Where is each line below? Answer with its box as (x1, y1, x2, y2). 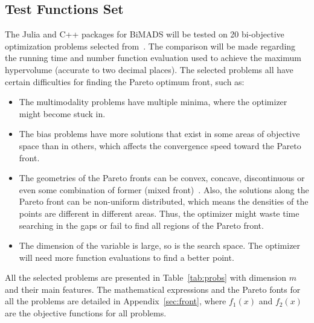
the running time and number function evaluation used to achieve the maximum (5, 51, 301, 64)
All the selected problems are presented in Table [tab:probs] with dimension (5, 271, 287, 284)
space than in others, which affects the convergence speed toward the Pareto (19, 139, 301, 152)
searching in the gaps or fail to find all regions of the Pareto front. (19, 219, 264, 231)
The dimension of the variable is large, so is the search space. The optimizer (19, 239, 301, 252)
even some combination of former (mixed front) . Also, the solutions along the (19, 183, 309, 196)
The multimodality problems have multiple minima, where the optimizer (19, 95, 287, 108)
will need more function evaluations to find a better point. (19, 251, 234, 263)
